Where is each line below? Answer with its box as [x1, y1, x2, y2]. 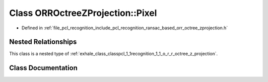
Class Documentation [9, 64, 78, 72]
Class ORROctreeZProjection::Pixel [9, 7, 157, 18]
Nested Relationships [9, 38, 77, 46]
